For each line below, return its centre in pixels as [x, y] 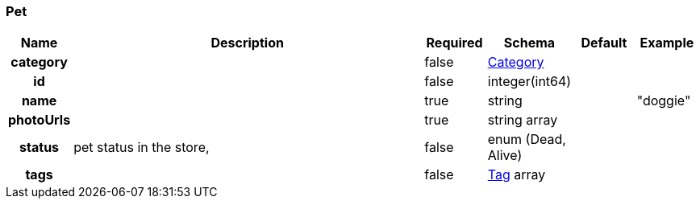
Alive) [505, 156]
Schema [529, 43]
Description [247, 43]
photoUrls [40, 120]
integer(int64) [529, 82]
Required [454, 43]
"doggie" [664, 101]
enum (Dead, [527, 139]
